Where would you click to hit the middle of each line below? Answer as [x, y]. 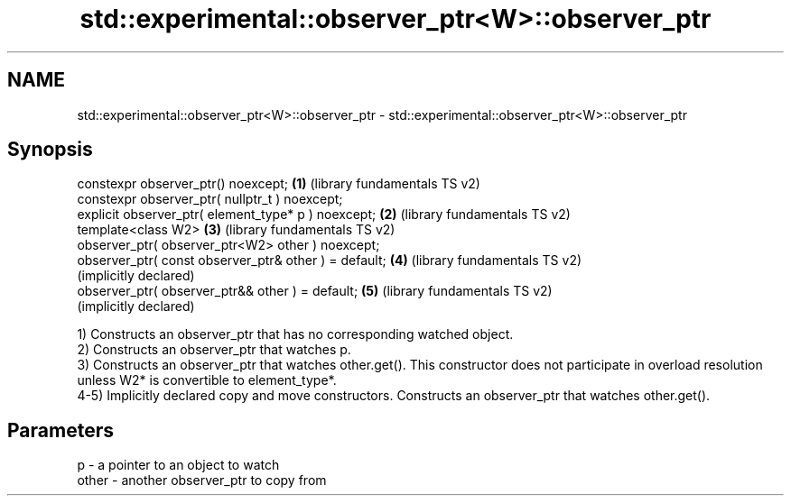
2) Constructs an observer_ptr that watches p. [214, 350]
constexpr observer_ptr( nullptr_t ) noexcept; [210, 199]
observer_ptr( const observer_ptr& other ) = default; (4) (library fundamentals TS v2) [330, 261]
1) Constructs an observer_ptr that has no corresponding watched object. [295, 334]
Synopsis [50, 150]
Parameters [60, 430]
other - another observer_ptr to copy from [202, 480]
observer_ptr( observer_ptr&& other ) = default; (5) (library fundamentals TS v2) [315, 291]
